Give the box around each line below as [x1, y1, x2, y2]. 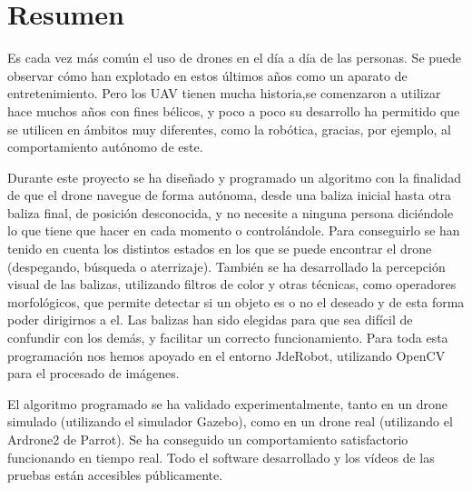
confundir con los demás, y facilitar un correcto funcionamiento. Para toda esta [7, 328, 448, 347]
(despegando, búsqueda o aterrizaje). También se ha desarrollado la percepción [7, 256, 446, 275]
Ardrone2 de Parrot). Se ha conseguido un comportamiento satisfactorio [7, 430, 408, 448]
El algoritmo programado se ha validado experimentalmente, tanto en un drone [7, 394, 448, 413]
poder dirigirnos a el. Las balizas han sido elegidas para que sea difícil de [7, 310, 413, 329]
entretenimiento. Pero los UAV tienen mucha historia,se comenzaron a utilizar [7, 84, 441, 103]
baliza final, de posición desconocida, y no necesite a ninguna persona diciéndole [7, 203, 454, 222]
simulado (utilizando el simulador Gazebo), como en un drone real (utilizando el [7, 412, 453, 431]
